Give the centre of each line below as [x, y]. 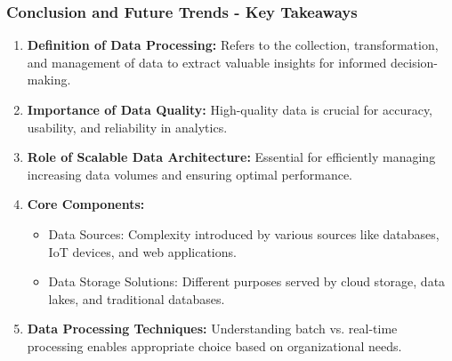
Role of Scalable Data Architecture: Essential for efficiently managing [231, 157]
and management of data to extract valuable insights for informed [207, 62]
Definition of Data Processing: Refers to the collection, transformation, [233, 45]
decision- [414, 62]
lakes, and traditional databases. [137, 298]
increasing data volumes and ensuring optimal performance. [190, 174]
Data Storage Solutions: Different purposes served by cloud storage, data [247, 281]
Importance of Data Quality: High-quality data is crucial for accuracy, [230, 109]
